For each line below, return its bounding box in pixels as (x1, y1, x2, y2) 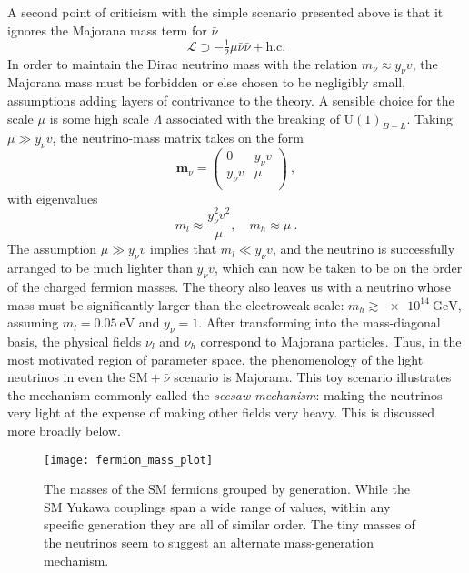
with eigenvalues (7, 188, 98, 207)
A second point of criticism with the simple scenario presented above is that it (7, 3, 444, 21)
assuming (7, 313, 59, 332)
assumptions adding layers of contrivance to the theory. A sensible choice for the (7, 90, 454, 109)
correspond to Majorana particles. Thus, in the (200, 331, 462, 350)
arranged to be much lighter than (7, 258, 193, 277)
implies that (149, 239, 217, 258)
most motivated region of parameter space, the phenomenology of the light (7, 349, 424, 368)
